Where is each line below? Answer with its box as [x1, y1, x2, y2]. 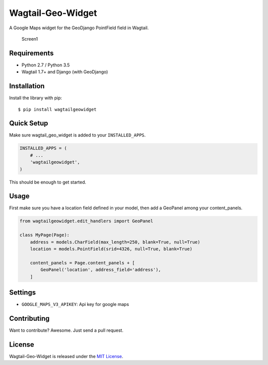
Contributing [9, 314, 50, 322]
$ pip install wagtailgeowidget [18, 107, 97, 112]
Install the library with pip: [9, 95, 62, 101]
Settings [9, 288, 36, 297]
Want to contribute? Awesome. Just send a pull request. [9, 327, 124, 333]
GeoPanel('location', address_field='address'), [40, 267, 161, 273]
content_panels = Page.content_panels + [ [30, 260, 135, 265]
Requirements [9, 49, 54, 57]
